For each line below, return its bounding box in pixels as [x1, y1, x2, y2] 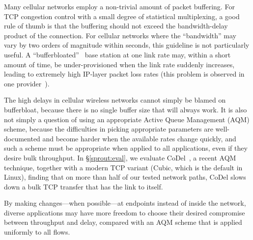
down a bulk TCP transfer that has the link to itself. [4, 181, 163, 191]
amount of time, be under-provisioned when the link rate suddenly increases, [4, 59, 235, 69]
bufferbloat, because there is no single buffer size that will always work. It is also [4, 104, 247, 114]
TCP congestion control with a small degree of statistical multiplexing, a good [4, 11, 240, 21]
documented [4, 133, 40, 143]
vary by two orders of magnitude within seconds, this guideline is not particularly [4, 40, 250, 50]
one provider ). [4, 78, 50, 88]
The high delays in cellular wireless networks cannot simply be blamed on [4, 95, 226, 105]
